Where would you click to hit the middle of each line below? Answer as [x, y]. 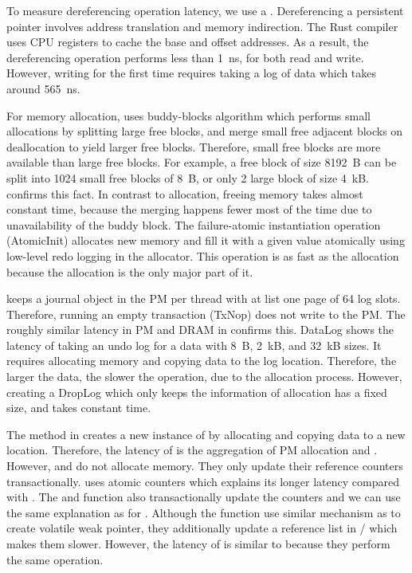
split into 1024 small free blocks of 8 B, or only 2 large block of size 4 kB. [188, 177]
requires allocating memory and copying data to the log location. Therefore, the [202, 361]
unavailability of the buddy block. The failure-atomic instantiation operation [194, 224]
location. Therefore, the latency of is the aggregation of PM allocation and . [192, 450]
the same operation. [55, 559]
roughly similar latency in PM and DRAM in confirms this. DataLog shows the [200, 330]
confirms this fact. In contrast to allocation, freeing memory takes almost [185, 193]
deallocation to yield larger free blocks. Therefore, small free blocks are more [194, 146]
